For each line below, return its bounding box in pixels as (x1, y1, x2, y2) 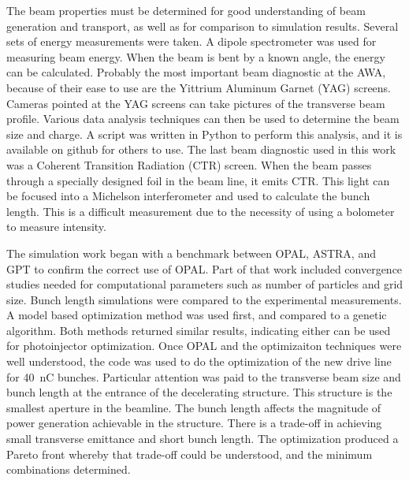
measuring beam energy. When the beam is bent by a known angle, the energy (6, 48, 385, 65)
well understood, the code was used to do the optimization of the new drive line (6, 353, 392, 370)
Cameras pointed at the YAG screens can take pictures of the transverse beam (6, 95, 385, 111)
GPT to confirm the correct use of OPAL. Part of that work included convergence (6, 260, 403, 277)
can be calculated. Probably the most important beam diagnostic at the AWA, (6, 64, 386, 80)
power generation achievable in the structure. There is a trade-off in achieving (6, 415, 382, 431)
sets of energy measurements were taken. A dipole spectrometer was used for (6, 33, 377, 50)
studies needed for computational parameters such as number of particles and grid (6, 276, 403, 292)
